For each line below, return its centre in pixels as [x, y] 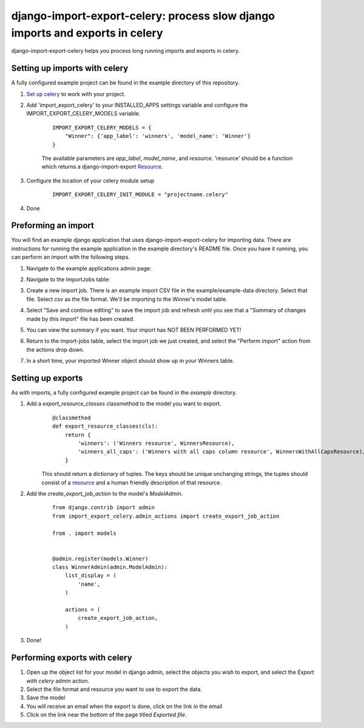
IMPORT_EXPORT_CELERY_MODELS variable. [83, 114]
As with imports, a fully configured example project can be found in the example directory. [124, 393]
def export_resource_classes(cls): [105, 426]
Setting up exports [47, 378]
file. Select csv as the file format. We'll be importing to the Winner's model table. [127, 299]
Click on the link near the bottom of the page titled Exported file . [107, 715]
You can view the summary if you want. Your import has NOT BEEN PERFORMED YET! [134, 330]
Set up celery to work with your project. [76, 94]
